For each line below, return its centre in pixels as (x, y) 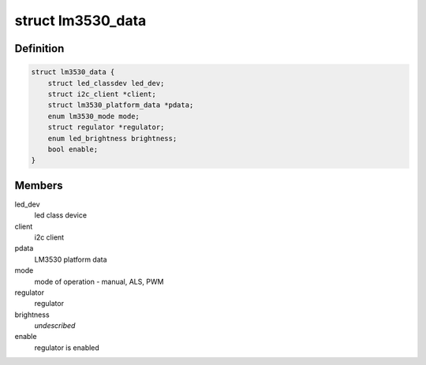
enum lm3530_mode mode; (93, 116)
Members (39, 185)
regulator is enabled (67, 348)
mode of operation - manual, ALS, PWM (99, 281)
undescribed (55, 326)
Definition (39, 48)
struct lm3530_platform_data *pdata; (121, 105)
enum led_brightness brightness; (112, 138)
